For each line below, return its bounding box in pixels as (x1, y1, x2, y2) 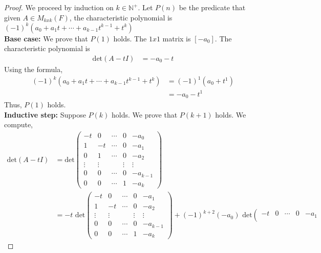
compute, (4, 119, 33, 130)
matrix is (162, 33, 191, 43)
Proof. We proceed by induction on (4, 2, 114, 12)
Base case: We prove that (4, 33, 88, 43)
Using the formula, (4, 63, 63, 74)
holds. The (113, 33, 147, 43)
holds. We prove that (112, 109, 178, 120)
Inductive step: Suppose (4, 109, 86, 120)
